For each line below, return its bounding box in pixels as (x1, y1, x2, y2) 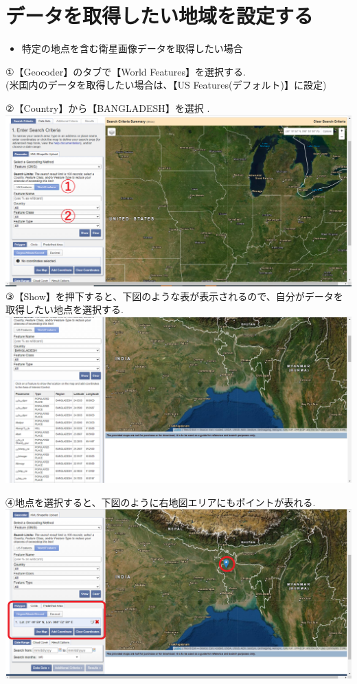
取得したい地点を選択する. (5, 302, 124, 317)
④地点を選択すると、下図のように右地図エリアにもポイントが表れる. (5, 494, 316, 509)
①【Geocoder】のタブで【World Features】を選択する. (5, 64, 246, 78)
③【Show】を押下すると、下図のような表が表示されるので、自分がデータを (5, 288, 343, 303)
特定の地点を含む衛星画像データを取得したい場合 (21, 41, 243, 56)
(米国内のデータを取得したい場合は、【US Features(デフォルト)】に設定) (5, 78, 327, 92)
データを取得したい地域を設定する (5, 1, 314, 30)
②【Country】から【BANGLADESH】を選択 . (5, 100, 210, 115)
